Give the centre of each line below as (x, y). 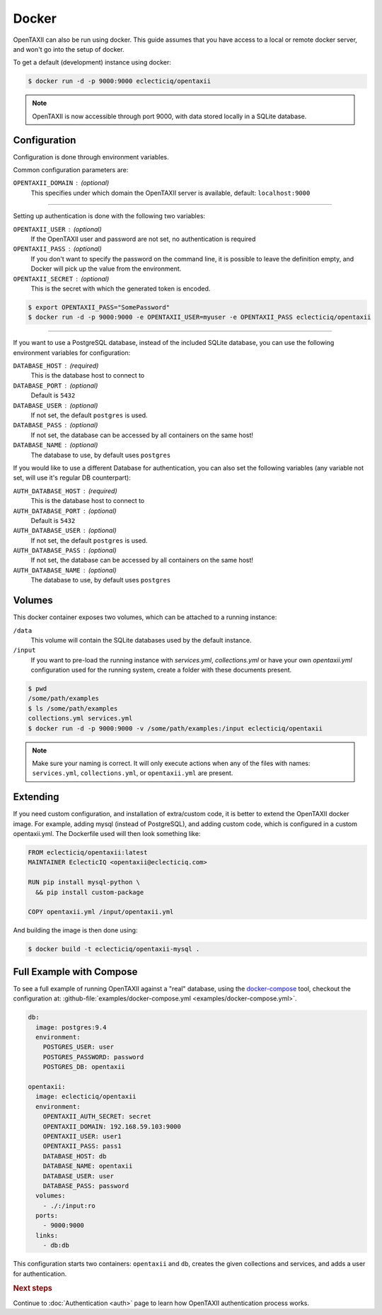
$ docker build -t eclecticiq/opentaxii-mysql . (114, 949)
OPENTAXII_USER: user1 (82, 1136)
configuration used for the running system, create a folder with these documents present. (161, 670)
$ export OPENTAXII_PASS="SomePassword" (99, 307)
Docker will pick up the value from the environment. (106, 269)
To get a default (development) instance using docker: (92, 62)
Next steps (33, 1288)
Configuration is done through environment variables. (91, 157)
